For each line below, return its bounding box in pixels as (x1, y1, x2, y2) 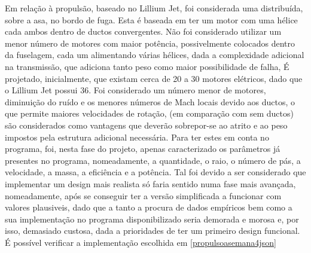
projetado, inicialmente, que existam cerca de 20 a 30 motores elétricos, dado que (5, 72, 303, 84)
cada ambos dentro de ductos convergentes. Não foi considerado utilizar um (5, 25, 282, 38)
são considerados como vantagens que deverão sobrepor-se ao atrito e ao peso (5, 118, 288, 131)
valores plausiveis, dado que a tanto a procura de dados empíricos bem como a (5, 201, 292, 214)
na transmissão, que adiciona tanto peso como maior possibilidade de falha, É (5, 60, 289, 72)
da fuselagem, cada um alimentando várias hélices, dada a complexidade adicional (5, 48, 304, 61)
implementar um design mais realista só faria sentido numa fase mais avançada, (5, 177, 296, 190)
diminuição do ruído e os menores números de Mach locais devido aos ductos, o (5, 95, 295, 108)
